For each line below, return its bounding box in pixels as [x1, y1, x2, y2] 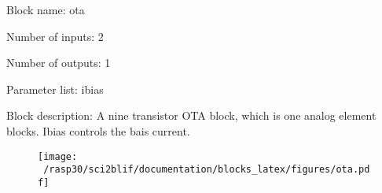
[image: [38, 150, 78, 162]
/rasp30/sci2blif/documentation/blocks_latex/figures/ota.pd [43, 164, 370, 176]
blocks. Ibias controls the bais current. [6, 122, 190, 139]
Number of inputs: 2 [6, 28, 104, 44]
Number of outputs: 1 [6, 54, 111, 71]
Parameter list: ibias [6, 80, 104, 97]
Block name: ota [6, 2, 85, 17]
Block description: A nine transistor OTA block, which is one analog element [6, 107, 376, 124]
